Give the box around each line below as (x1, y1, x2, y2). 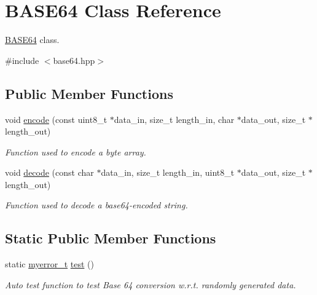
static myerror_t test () (5, 258, 94, 270)
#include (5, 53, 39, 66)
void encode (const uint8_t (5, 112, 108, 125)
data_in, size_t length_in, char (114, 112, 235, 125)
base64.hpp (53, 53, 95, 66)
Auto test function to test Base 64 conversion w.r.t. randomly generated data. (5, 278, 296, 291)
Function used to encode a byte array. (5, 145, 146, 158)
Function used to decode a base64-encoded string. (5, 199, 188, 211)
